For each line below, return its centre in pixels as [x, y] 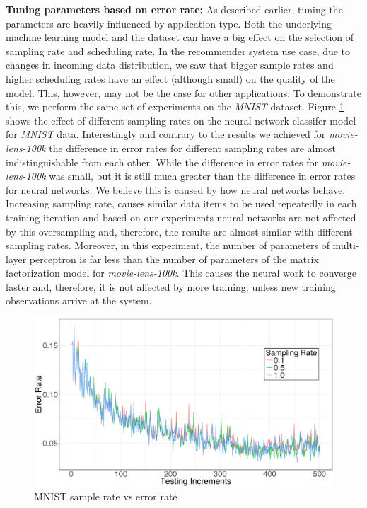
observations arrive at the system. [79, 300]
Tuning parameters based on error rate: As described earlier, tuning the [174, 9]
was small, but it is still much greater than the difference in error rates [202, 176]
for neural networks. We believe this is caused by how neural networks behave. [176, 189]
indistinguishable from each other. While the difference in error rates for [162, 162]
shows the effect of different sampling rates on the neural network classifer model [181, 120]
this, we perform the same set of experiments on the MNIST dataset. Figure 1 [175, 106]
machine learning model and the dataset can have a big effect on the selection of [180, 37]
